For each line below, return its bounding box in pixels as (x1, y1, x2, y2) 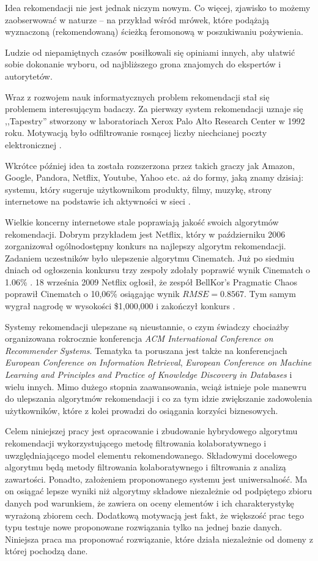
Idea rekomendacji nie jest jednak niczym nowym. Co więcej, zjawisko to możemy (5, 1, 311, 13)
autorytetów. (5, 69, 53, 82)
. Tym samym (244, 287, 296, 300)
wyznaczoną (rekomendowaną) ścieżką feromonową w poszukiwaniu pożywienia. (5, 25, 303, 38)
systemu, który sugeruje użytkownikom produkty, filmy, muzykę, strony (5, 183, 272, 195)
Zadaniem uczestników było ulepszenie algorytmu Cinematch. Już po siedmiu (5, 251, 294, 264)
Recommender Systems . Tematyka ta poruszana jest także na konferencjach (5, 344, 287, 356)
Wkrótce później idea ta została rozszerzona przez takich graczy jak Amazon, (5, 159, 295, 171)
